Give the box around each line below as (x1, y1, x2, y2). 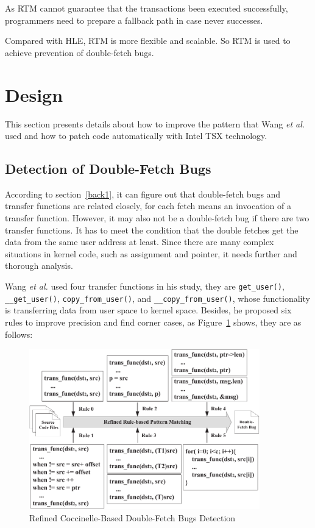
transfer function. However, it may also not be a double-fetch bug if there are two (5, 212, 310, 224)
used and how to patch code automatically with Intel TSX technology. (5, 129, 267, 142)
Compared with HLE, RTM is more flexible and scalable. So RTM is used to (5, 34, 291, 47)
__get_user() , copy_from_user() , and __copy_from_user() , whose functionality (5, 291, 310, 304)
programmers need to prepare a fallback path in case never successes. (5, 13, 263, 26)
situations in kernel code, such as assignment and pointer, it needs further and (5, 247, 297, 260)
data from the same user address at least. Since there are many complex (5, 235, 274, 248)
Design (5, 82, 63, 107)
